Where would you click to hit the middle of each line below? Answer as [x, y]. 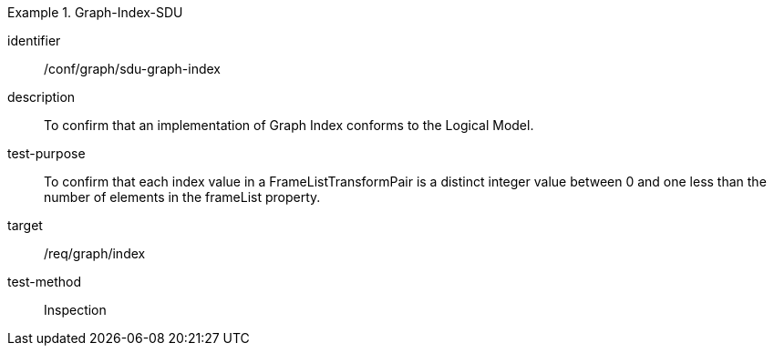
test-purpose [46, 153]
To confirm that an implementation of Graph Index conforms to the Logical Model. [289, 125]
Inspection [75, 310]
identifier [34, 40]
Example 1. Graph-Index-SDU [95, 12]
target [25, 225]
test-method [44, 282]
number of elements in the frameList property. [182, 197]
